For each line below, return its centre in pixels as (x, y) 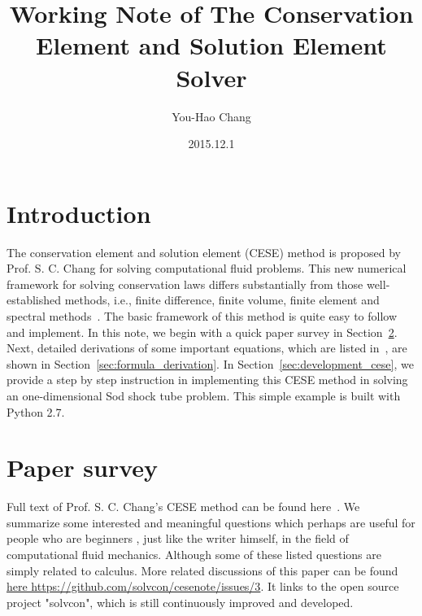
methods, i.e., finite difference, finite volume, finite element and (222, 300)
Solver (211, 77)
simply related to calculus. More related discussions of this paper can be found (202, 570)
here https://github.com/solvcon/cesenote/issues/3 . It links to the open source (203, 586)
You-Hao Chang (211, 116)
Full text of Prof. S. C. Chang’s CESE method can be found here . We (183, 507)
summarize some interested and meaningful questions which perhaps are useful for (211, 522)
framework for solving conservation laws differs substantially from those (185, 284)
